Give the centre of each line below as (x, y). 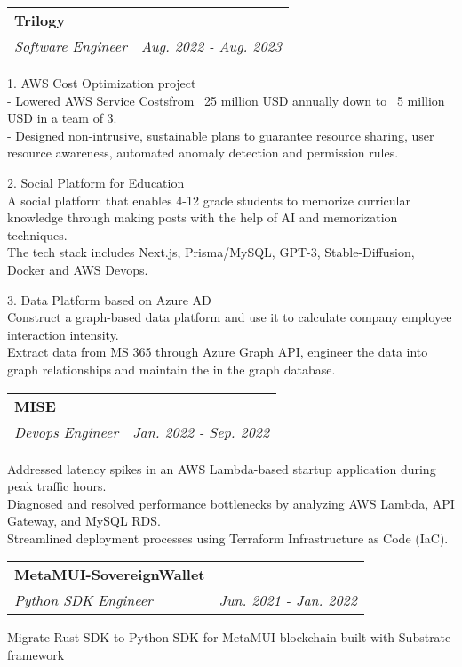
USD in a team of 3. (62, 118)
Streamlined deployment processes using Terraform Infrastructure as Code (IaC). (228, 538)
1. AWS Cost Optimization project (102, 83)
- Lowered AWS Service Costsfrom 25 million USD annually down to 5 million (226, 100)
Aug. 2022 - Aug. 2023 (211, 46)
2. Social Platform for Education (96, 182)
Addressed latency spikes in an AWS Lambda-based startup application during (222, 468)
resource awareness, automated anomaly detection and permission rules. (203, 153)
